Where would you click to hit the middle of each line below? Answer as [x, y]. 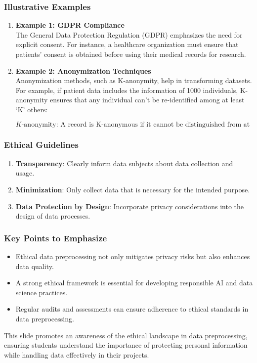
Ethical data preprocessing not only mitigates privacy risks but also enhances [133, 256]
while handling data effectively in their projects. [77, 354]
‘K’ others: [32, 109]
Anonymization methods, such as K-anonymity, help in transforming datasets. [134, 80]
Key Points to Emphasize [56, 238]
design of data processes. [53, 216]
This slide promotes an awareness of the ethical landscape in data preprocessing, [126, 335]
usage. [25, 173]
